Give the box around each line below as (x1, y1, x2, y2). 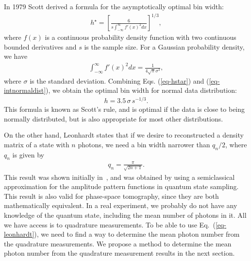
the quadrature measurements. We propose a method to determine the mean (4, 238, 232, 248)
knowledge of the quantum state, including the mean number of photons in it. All (4, 210, 247, 220)
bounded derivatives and (4, 41, 77, 52)
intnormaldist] (4, 85, 46, 95)
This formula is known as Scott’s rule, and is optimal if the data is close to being (4, 104, 245, 114)
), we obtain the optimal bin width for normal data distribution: (46, 85, 237, 95)
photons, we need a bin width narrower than (78, 139, 210, 149)
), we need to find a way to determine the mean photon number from (34, 229, 240, 239)
